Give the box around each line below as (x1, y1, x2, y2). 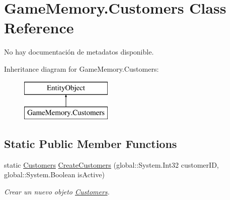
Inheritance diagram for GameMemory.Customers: (4, 63, 159, 74)
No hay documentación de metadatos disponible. (4, 46, 154, 57)
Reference (4, 17, 74, 38)
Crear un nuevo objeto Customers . (4, 186, 110, 197)
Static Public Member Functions (4, 136, 177, 152)
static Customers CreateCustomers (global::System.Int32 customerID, (4, 159, 219, 170)
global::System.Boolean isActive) (4, 169, 105, 180)
